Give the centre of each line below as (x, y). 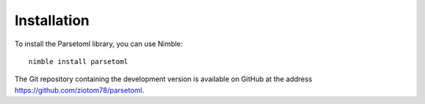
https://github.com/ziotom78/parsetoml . (79, 90)
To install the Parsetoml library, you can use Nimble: (99, 44)
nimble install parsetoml (79, 61)
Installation (52, 20)
